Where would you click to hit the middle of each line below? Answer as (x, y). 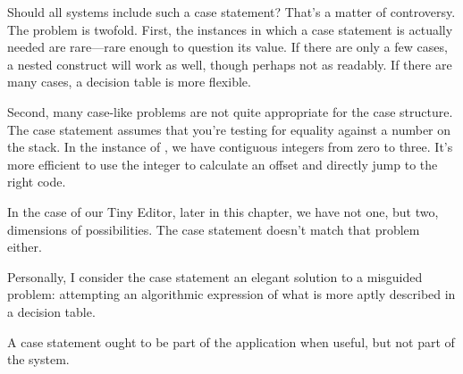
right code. (37, 182)
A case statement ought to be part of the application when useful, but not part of (231, 341)
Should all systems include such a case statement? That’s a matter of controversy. (231, 12)
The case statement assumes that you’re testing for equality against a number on (229, 129)
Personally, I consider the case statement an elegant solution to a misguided (215, 276)
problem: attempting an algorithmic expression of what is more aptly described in (231, 294)
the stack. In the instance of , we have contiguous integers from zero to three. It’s (230, 147)
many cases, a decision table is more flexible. (129, 82)
